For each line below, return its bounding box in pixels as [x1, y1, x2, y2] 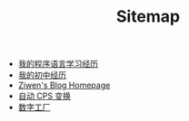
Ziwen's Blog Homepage [17, 79, 111, 91]
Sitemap [115, 6, 181, 27]
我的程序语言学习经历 [17, 59, 98, 70]
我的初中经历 [17, 70, 66, 80]
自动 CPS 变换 [17, 90, 71, 101]
